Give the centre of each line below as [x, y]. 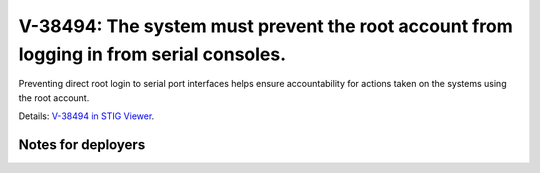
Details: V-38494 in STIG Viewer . [86, 116]
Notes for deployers [82, 144]
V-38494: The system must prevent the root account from [266, 26]
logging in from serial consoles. [152, 54]
